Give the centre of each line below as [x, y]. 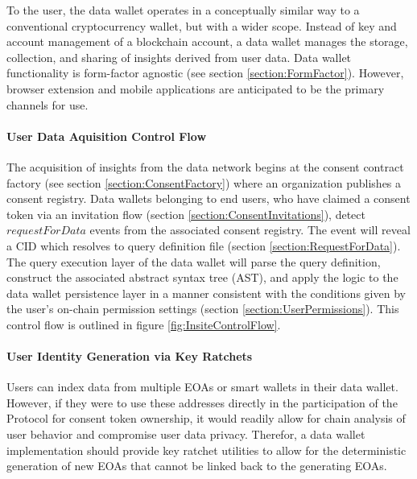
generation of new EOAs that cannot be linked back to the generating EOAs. [197, 466]
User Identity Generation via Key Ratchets [130, 356]
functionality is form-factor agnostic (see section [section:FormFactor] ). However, [205, 73]
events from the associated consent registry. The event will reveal [250, 230]
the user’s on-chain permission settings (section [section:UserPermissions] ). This [203, 309]
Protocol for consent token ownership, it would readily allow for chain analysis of [206, 418]
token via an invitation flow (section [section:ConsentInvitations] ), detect [186, 214]
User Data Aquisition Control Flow [107, 136]
